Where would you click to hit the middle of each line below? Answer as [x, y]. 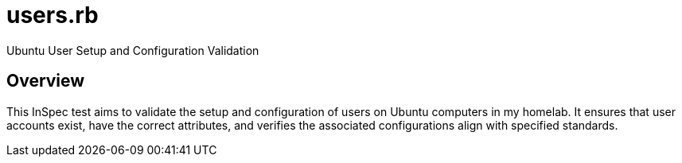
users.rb [53, 15]
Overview [46, 81]
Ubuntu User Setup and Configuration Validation [133, 50]
